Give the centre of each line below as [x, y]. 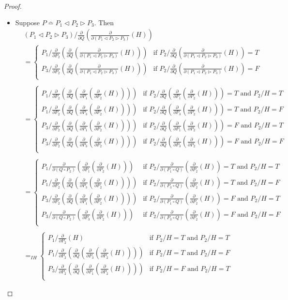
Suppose [28, 22]
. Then [104, 22]
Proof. [13, 6]
